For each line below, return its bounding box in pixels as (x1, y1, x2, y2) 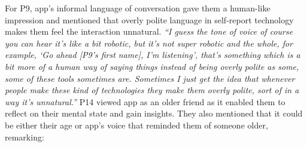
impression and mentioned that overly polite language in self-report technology (5, 13, 294, 26)
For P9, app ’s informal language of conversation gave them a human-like (5, 2, 270, 14)
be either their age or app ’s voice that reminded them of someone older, (5, 118, 268, 131)
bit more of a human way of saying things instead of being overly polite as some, (5, 60, 299, 72)
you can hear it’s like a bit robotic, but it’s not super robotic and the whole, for (5, 36, 293, 49)
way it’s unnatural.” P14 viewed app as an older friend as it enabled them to (5, 95, 285, 108)
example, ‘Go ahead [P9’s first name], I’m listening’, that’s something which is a (5, 48, 300, 61)
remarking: (5, 130, 44, 143)
